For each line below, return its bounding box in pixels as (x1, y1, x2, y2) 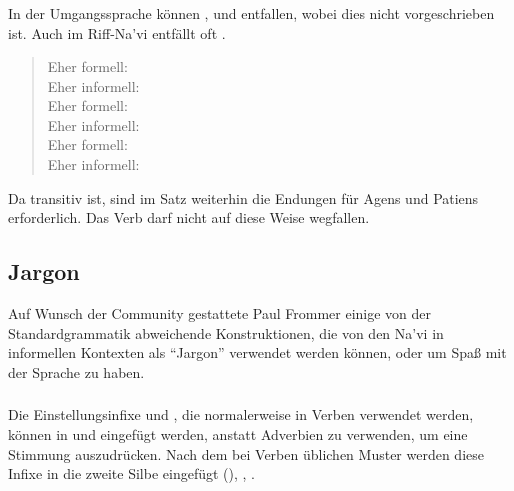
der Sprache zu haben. (8, 361, 145, 382)
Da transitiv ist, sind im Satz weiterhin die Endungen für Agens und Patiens (8, 187, 479, 208)
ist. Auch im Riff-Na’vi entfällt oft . (8, 22, 226, 43)
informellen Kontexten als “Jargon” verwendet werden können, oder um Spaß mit (8, 342, 507, 363)
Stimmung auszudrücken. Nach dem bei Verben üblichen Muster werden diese (8, 443, 484, 464)
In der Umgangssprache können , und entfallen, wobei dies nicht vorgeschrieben (8, 2, 495, 23)
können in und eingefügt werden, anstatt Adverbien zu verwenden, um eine (8, 423, 468, 444)
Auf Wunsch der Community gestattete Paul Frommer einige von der (8, 303, 432, 324)
